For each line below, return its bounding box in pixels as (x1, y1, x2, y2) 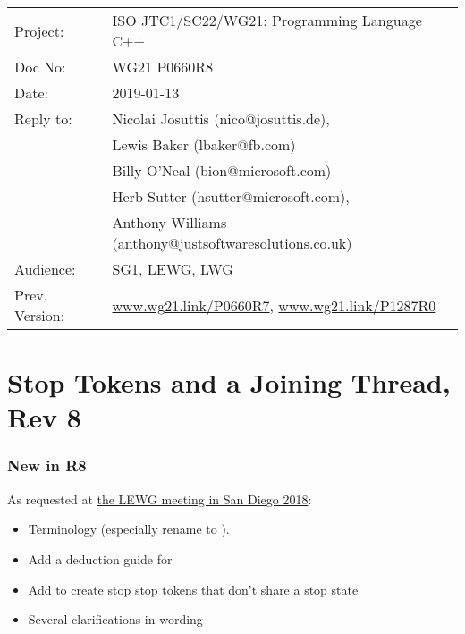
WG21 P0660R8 (112, 56, 214, 77)
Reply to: (14, 108, 72, 129)
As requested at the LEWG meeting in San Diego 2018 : (7, 489, 312, 508)
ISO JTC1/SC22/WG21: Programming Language (112, 10, 422, 30)
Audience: (14, 258, 76, 279)
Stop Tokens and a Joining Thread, (7, 364, 451, 401)
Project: (14, 20, 64, 41)
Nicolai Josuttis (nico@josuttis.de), (112, 108, 330, 129)
